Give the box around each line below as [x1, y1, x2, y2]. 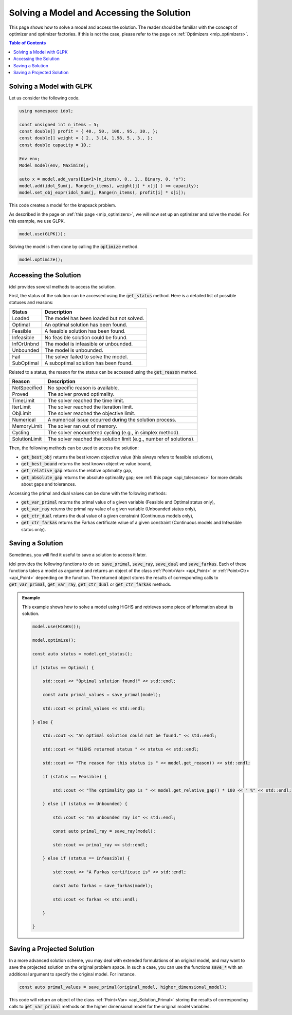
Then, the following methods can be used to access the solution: [9, 445, 139, 451]
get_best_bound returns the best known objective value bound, [21, 461, 152, 467]
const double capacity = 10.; [19, 142, 91, 148]
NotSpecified [12, 384, 42, 391]
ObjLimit [12, 410, 31, 417]
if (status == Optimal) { [32, 665, 94, 670]
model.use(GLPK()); [19, 231, 66, 237]
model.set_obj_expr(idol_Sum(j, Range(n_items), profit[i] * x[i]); [19, 190, 186, 195]
